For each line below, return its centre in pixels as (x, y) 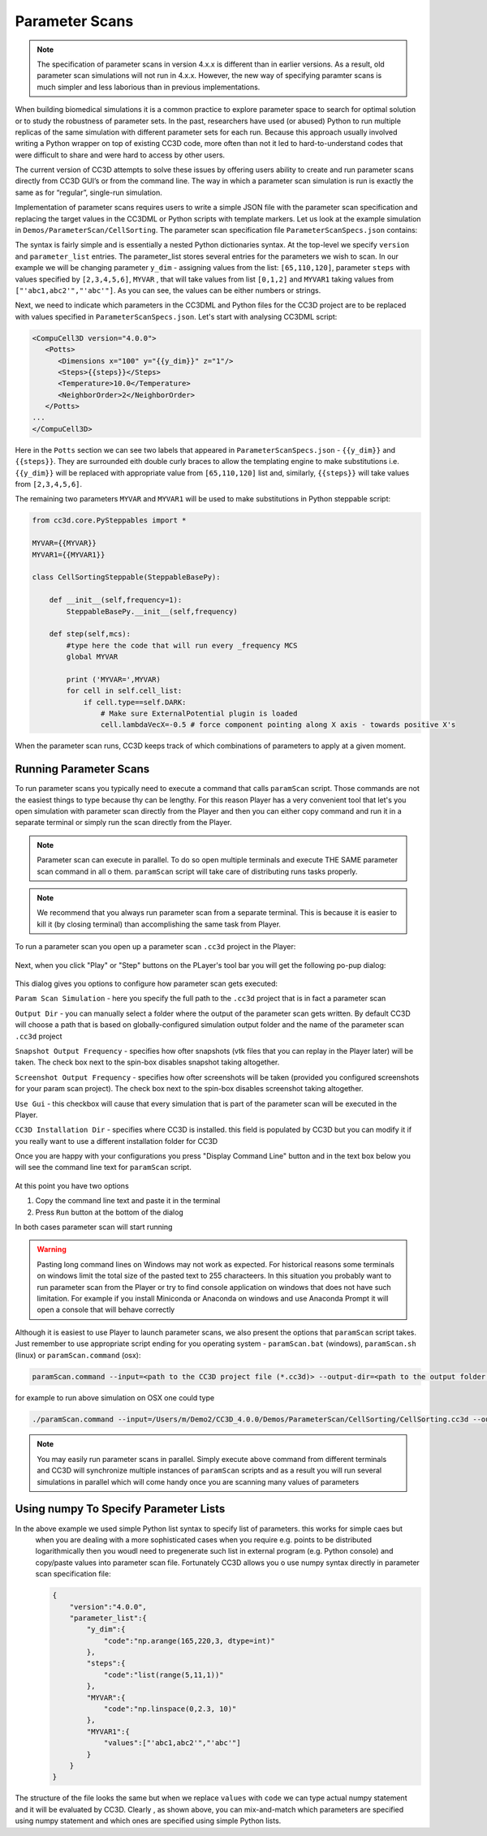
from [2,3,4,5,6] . (49, 484)
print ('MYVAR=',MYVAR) (114, 679)
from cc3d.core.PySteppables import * (109, 520)
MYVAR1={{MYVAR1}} (69, 555)
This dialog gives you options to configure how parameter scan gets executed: (147, 983)
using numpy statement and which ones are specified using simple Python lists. (148, 1821)
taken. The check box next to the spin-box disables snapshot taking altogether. (147, 1062)
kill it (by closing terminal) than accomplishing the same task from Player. (159, 924)
